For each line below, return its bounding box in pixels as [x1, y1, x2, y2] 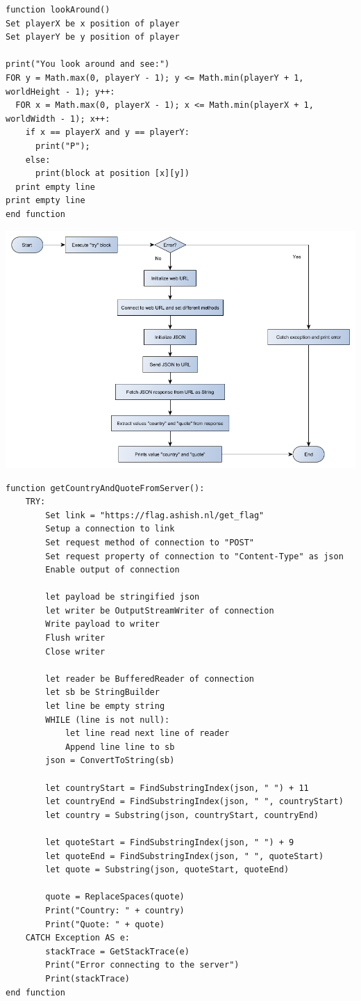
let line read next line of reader [65, 728, 230, 739]
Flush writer [45, 633, 106, 643]
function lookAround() [6, 5, 110, 15]
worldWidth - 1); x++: [6, 113, 110, 124]
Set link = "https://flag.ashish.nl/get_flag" [45, 510, 265, 520]
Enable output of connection [45, 565, 180, 575]
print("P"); [35, 141, 90, 151]
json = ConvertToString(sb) [45, 755, 175, 766]
